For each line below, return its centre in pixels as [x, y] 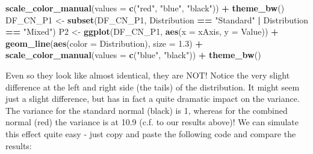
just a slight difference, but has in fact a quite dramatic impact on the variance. [153, 99]
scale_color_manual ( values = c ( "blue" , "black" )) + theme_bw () [133, 55]
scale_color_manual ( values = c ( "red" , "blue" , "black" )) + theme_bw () [145, 8]
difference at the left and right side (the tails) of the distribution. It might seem [153, 87]
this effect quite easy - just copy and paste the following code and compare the [151, 133]
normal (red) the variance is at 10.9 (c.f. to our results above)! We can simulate [152, 122]
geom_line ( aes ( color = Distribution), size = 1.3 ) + [104, 43]
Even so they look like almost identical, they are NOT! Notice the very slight [148, 75]
